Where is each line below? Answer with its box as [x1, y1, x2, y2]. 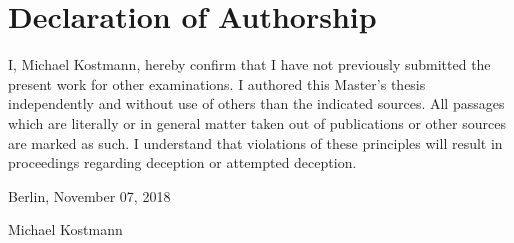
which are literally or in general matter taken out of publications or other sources [8, 112, 506, 133]
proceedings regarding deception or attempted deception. [8, 152, 357, 173]
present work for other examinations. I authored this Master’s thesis [8, 73, 426, 94]
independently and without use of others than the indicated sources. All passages [8, 93, 505, 114]
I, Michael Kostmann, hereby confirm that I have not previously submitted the [8, 54, 491, 75]
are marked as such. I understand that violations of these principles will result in [8, 132, 503, 153]
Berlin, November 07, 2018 [8, 185, 171, 206]
